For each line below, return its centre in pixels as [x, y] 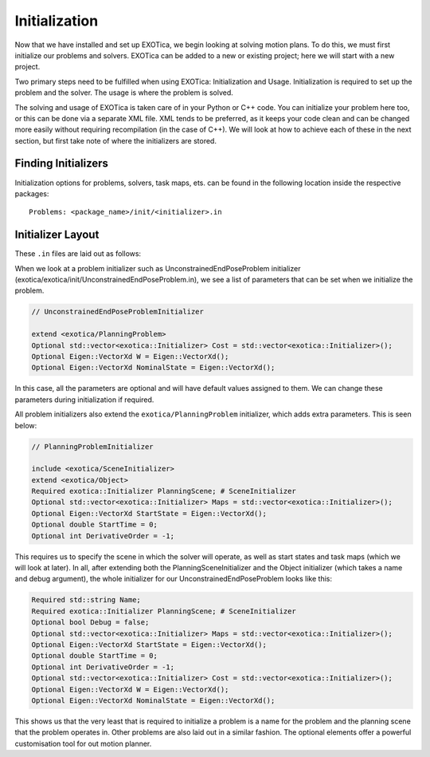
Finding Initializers [62, 164]
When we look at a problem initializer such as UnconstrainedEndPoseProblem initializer [158, 268]
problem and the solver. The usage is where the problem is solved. [124, 93]
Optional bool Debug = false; [90, 623]
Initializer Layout [57, 235]
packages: [32, 193]
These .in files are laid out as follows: [78, 254]
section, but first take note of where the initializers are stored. [115, 140]
